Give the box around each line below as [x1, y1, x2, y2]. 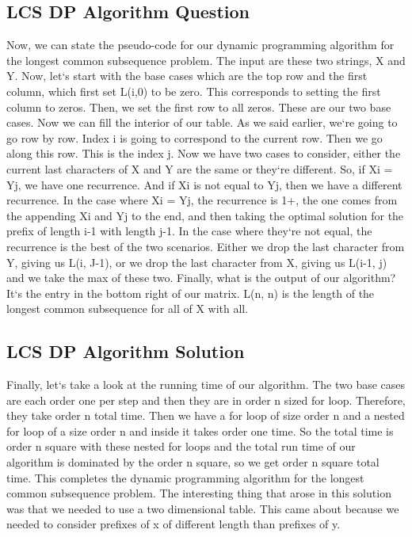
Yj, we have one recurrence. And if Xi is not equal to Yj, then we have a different [6, 176, 402, 192]
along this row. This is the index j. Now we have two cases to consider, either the [6, 145, 401, 162]
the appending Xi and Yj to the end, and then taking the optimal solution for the [6, 207, 404, 223]
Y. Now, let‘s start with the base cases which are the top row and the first [6, 67, 368, 84]
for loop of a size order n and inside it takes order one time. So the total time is [6, 422, 394, 439]
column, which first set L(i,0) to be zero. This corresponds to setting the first [6, 82, 381, 99]
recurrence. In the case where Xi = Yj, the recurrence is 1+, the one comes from [6, 192, 398, 208]
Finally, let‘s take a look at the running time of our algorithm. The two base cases [6, 376, 406, 393]
